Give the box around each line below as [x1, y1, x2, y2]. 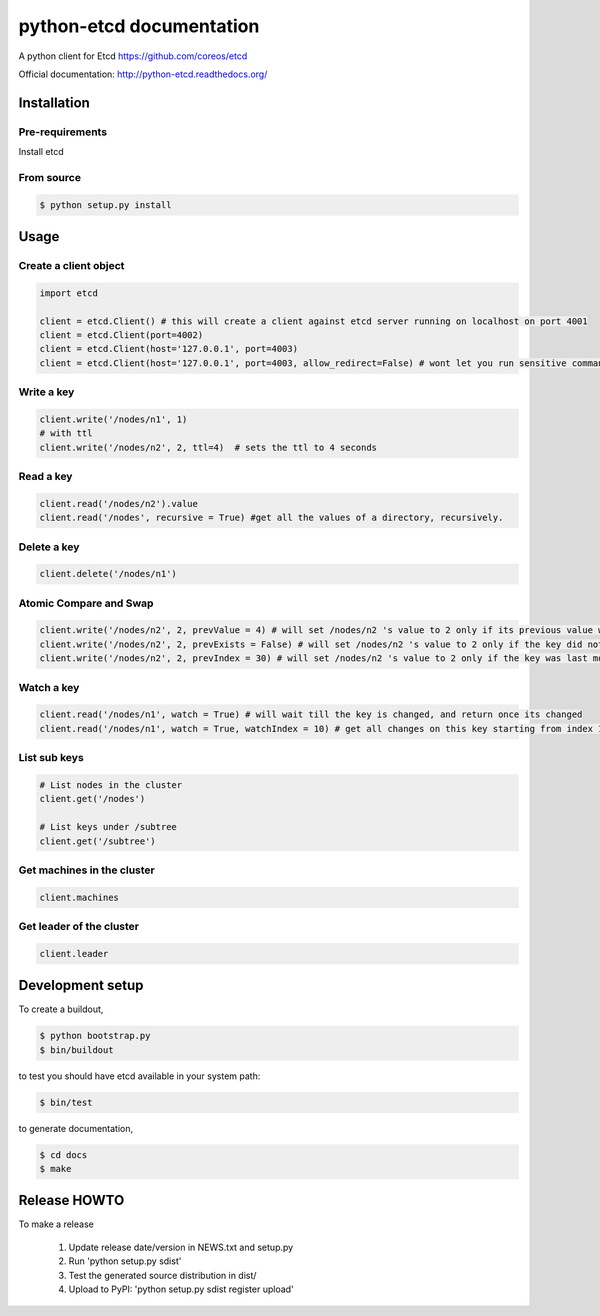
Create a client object [18, 259, 125, 273]
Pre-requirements [18, 125, 108, 139]
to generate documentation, [18, 1122, 134, 1134]
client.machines [39, 891, 120, 903]
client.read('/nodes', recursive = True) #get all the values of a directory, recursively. [39, 512, 504, 524]
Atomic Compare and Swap [18, 596, 154, 610]
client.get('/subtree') [39, 835, 157, 847]
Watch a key [18, 680, 80, 694]
